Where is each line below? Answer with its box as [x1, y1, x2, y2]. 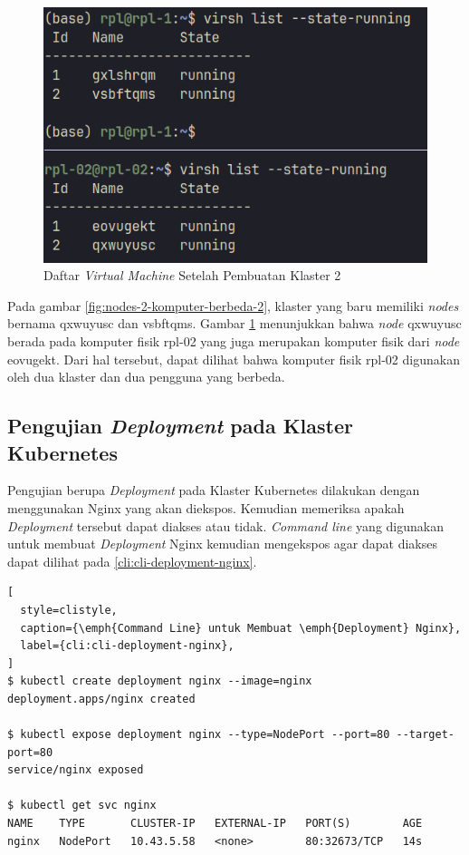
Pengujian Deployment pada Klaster [7, 412, 353, 440]
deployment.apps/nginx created [7, 692, 196, 705]
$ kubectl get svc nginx [7, 799, 157, 812]
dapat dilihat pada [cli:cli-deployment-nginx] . [7, 551, 257, 570]
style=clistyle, [20, 603, 118, 617]
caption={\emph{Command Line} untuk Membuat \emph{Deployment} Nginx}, [20, 621, 462, 635]
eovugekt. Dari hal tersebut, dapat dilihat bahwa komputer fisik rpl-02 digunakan [7, 349, 460, 368]
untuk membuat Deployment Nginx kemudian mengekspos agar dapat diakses [7, 534, 437, 553]
